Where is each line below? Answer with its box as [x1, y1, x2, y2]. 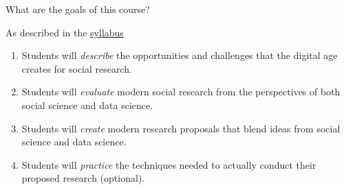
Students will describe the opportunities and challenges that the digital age [21, 48, 338, 62]
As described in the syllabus [6, 25, 124, 39]
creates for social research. [21, 61, 132, 75]
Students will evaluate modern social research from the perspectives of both [21, 84, 340, 99]
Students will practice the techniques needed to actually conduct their [21, 157, 316, 171]
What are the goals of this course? [6, 2, 150, 16]
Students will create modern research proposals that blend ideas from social [21, 121, 340, 135]
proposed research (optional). [21, 171, 145, 185]
